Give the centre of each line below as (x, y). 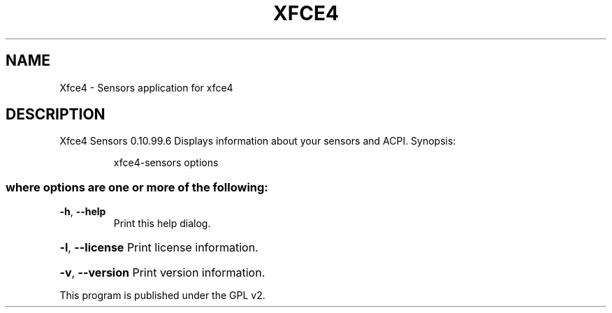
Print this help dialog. (162, 224)
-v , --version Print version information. (162, 273)
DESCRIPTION (56, 115)
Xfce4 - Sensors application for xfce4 (146, 87)
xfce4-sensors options (166, 163)
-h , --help (83, 212)
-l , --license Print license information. (159, 248)
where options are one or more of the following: (137, 187)
